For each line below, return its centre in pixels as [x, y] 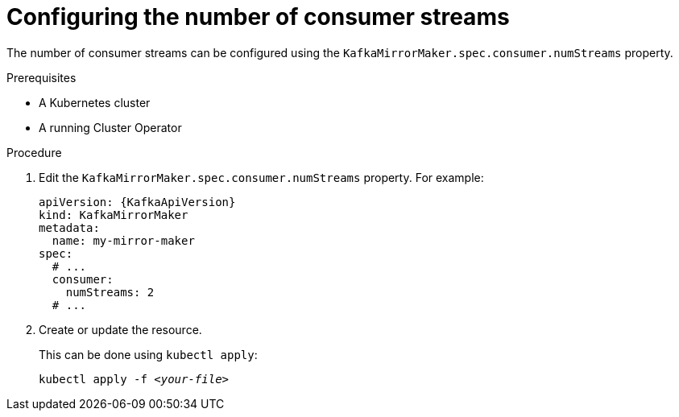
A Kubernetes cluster [95, 102]
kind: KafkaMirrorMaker [114, 215]
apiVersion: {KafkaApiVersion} [137, 202]
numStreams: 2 [110, 292]
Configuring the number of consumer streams [258, 17]
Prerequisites [41, 77]
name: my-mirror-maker [123, 240]
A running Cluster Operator [110, 127]
